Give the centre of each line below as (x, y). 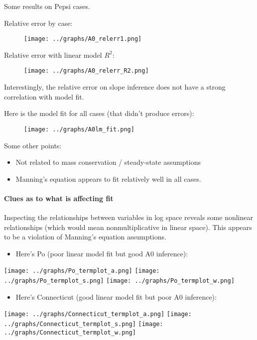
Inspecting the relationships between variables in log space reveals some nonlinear (128, 217)
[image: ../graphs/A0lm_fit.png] (79, 129)
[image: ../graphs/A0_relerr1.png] (83, 39)
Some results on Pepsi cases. (47, 6)
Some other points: (33, 145)
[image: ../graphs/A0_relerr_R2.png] (86, 71)
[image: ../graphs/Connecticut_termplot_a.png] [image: (98, 314)
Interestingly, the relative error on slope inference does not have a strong (115, 87)
